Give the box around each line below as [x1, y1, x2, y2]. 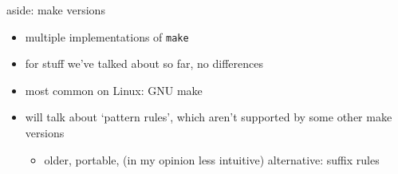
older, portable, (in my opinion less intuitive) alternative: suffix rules [44, 151, 380, 168]
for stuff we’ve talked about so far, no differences [25, 55, 264, 72]
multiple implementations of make [25, 28, 189, 45]
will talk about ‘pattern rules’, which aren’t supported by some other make [25, 109, 392, 125]
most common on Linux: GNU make [25, 81, 203, 98]
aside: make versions [6, 2, 105, 18]
